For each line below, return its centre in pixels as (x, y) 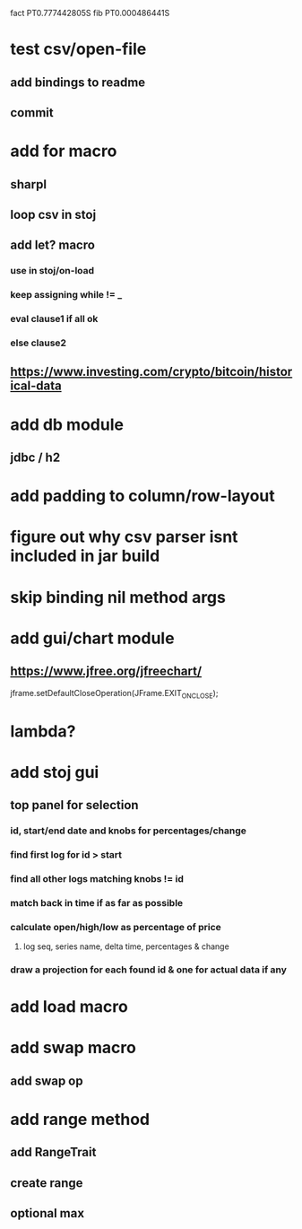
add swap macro (73, 1048)
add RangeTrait (53, 1152)
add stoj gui (55, 772)
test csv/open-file (78, 49)
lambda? (43, 731)
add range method (80, 1119)
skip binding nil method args (118, 597)
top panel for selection (74, 805)
